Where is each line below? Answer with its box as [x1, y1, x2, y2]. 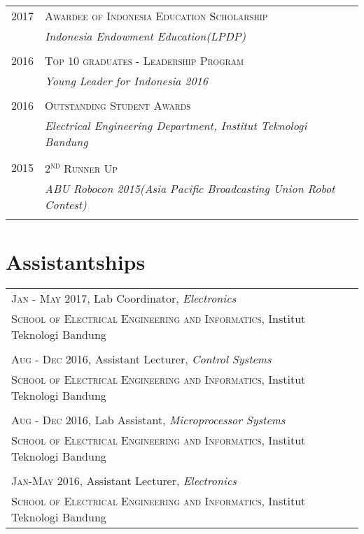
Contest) [45, 196, 87, 213]
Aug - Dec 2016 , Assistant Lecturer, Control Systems [11, 351, 272, 368]
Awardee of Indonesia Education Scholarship [45, 8, 268, 24]
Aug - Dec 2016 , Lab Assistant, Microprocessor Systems [11, 412, 286, 428]
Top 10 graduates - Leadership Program [45, 52, 244, 68]
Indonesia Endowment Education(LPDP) [45, 28, 246, 44]
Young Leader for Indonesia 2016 [45, 73, 208, 89]
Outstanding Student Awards [45, 97, 191, 113]
